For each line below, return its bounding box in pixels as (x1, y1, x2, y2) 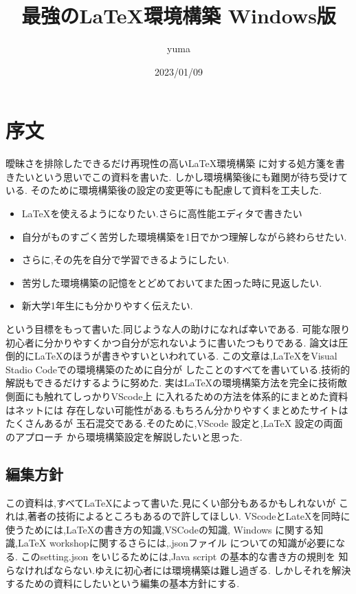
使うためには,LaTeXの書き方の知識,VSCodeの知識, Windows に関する (5, 522, 314, 536)
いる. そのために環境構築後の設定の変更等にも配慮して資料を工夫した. (5, 183, 322, 197)
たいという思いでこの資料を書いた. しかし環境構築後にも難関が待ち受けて (14, 169, 348, 184)
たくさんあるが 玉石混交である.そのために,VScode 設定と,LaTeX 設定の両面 (5, 416, 343, 430)
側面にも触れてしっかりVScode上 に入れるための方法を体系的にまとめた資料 (5, 388, 348, 403)
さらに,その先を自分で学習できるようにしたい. (21, 252, 230, 267)
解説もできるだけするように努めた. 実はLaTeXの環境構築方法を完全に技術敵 (5, 375, 348, 390)
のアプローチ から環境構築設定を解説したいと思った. (5, 429, 243, 443)
